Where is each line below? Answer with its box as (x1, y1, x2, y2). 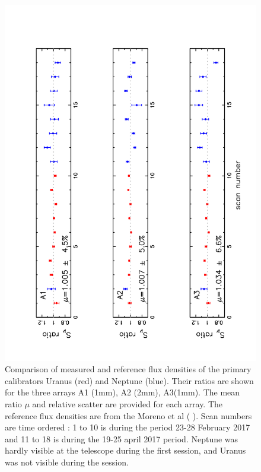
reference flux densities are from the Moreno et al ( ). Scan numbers (5, 409, 252, 422)
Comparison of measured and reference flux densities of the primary (5, 363, 252, 375)
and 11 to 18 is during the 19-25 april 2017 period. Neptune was (5, 432, 238, 445)
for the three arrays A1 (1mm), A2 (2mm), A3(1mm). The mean (5, 386, 240, 398)
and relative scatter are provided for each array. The (32, 398, 223, 410)
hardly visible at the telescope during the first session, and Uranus (5, 444, 246, 457)
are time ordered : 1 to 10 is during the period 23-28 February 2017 (5, 421, 250, 433)
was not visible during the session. (5, 456, 129, 468)
